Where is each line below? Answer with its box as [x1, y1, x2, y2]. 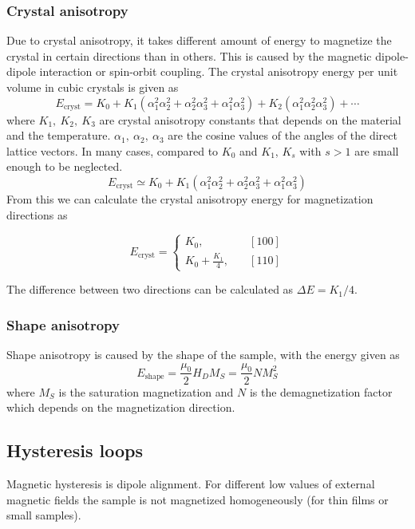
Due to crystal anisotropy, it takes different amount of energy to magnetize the [6, 32, 392, 49]
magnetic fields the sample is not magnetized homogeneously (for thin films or [6, 491, 389, 507]
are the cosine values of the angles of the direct [168, 127, 397, 144]
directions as [6, 206, 68, 223]
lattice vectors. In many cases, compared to [6, 142, 219, 159]
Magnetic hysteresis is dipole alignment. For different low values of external [6, 475, 375, 491]
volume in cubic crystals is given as [6, 79, 179, 95]
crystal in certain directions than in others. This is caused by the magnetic [6, 47, 372, 64]
